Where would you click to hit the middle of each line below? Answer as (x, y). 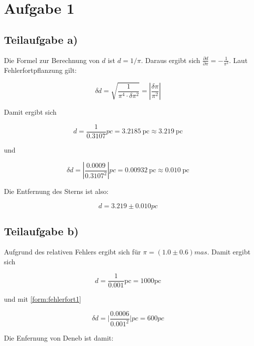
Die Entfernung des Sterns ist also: (56, 191)
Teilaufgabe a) (41, 39)
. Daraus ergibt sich (171, 60)
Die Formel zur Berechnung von (52, 60)
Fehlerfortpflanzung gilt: (40, 70)
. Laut (238, 60)
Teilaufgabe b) (41, 231)
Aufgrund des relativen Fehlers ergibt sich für (72, 252)
